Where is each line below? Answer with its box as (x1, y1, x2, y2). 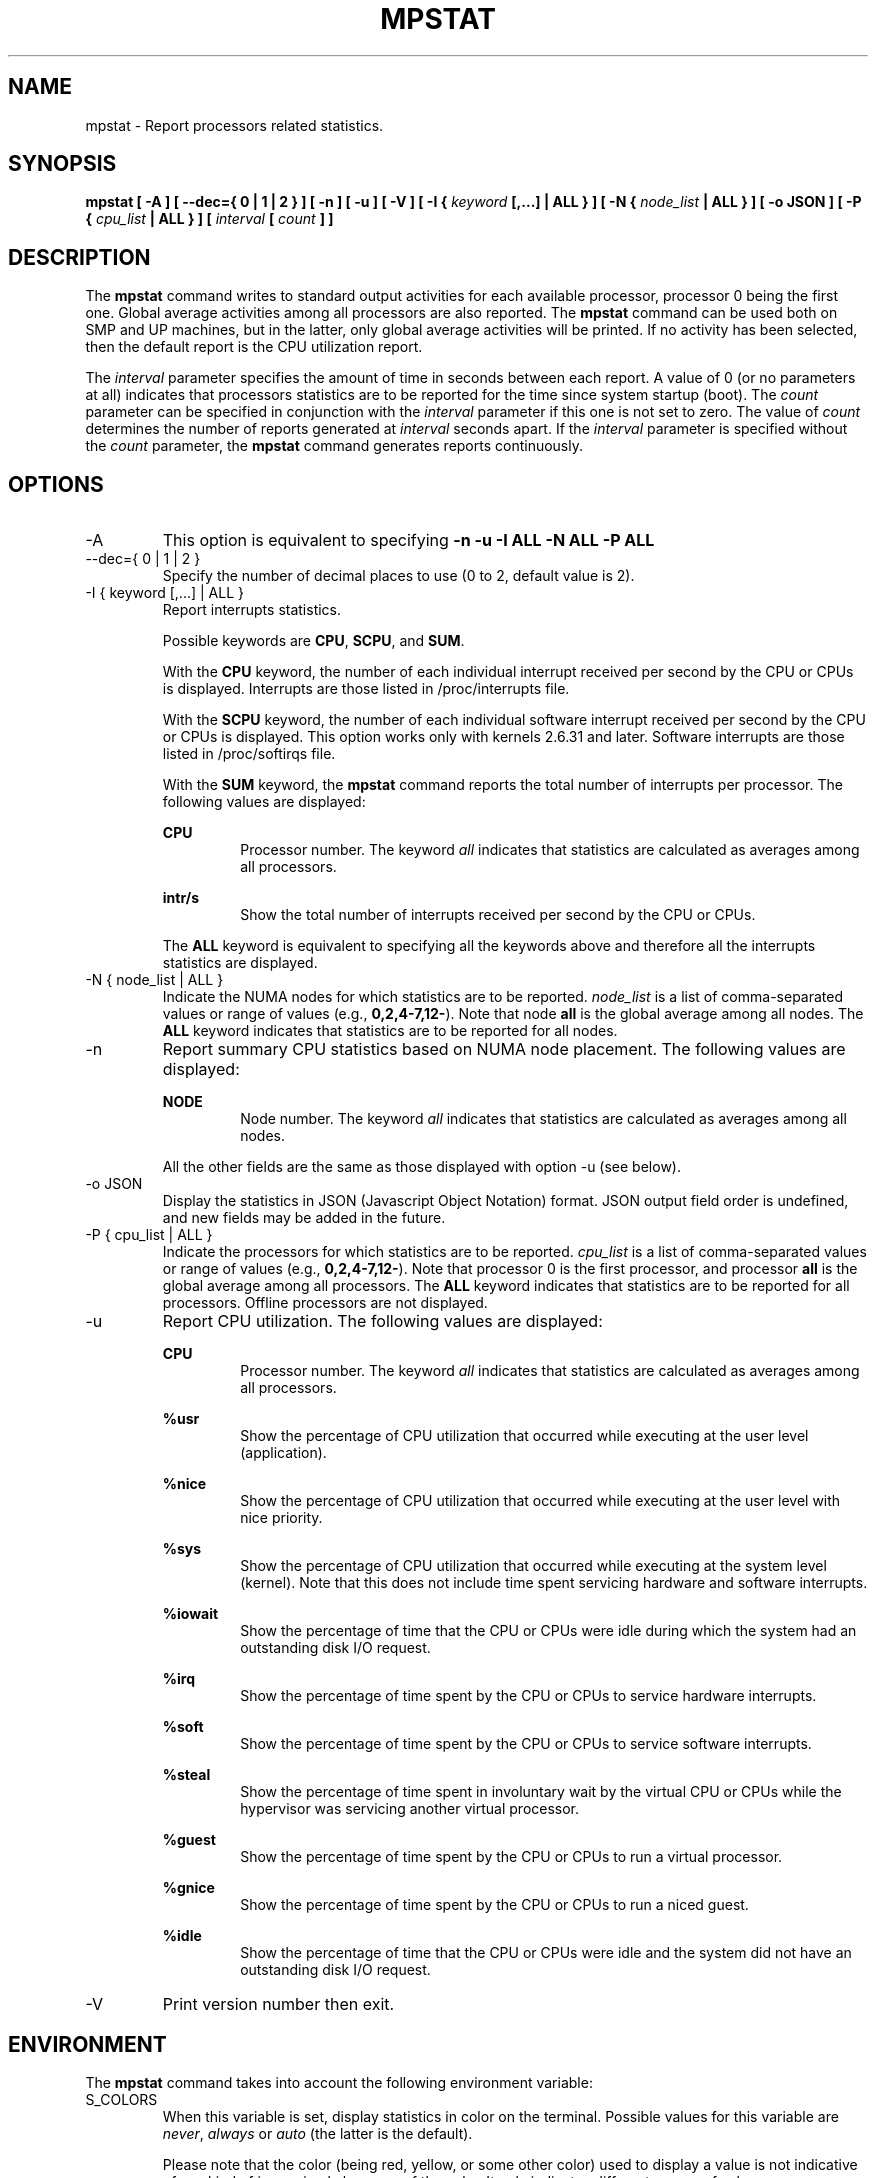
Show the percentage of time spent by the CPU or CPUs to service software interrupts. (240, 1735, 812, 1753)
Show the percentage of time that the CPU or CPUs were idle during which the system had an (240, 1622, 857, 1640)
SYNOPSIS (8, 151, 117, 177)
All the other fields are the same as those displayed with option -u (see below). (162, 1158, 681, 1176)
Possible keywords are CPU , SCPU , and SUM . (162, 632, 465, 650)
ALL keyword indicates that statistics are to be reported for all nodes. (162, 1022, 618, 1040)
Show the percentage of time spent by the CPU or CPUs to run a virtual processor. (240, 1848, 783, 1866)
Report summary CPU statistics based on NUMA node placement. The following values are (162, 1039, 846, 1060)
